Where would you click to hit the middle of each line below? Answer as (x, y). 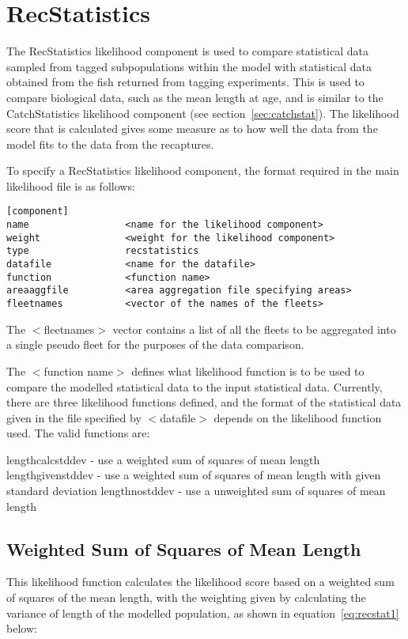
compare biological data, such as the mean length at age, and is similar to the (195, 97)
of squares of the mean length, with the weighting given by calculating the (186, 597)
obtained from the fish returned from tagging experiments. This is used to (185, 82)
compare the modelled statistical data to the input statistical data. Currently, (195, 386)
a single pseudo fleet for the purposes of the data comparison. (155, 344)
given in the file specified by (74, 417)
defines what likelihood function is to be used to (248, 371)
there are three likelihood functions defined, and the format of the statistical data (204, 402)
